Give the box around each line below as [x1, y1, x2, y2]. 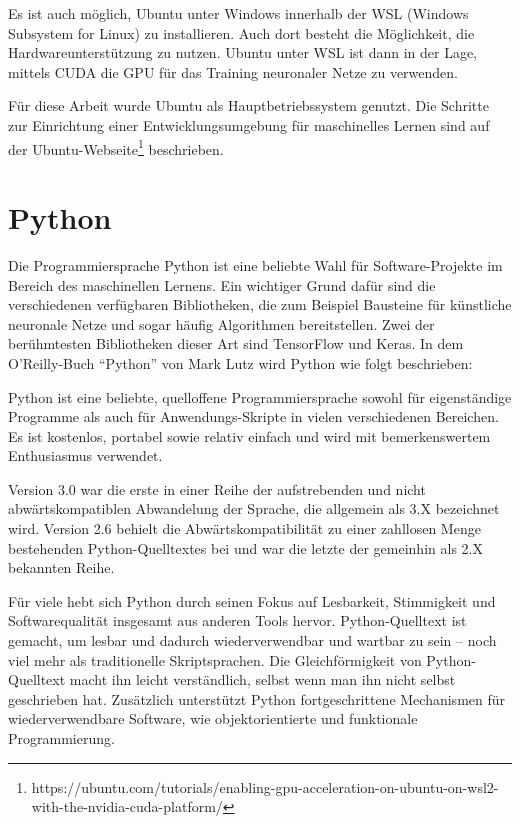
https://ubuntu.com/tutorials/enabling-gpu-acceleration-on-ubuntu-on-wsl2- [31, 776, 499, 797]
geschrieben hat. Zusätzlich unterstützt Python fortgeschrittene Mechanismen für [8, 688, 506, 709]
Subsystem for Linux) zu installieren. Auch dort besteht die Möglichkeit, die [8, 22, 475, 43]
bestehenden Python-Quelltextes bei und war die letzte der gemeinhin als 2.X [8, 537, 483, 558]
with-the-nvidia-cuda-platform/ [31, 796, 223, 817]
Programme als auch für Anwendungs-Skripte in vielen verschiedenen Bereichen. [8, 406, 499, 427]
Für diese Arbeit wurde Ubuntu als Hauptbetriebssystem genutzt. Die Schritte [8, 95, 489, 116]
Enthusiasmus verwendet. [8, 445, 163, 466]
